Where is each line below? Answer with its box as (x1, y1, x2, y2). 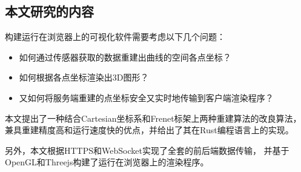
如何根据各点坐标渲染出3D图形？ (19, 71, 149, 84)
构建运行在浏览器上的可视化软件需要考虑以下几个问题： (5, 30, 225, 43)
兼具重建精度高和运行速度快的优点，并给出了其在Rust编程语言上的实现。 (5, 124, 294, 136)
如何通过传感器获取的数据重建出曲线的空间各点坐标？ (19, 50, 231, 63)
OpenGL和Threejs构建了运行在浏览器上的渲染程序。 (5, 156, 209, 168)
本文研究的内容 (5, 2, 94, 21)
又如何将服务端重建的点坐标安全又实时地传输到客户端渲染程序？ (19, 91, 274, 104)
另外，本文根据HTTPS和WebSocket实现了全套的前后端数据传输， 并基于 (5, 144, 289, 156)
